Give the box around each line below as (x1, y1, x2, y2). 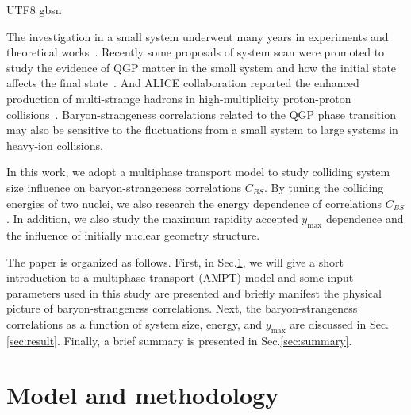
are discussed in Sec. (290, 315, 390, 332)
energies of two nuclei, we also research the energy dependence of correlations (6, 194, 382, 211)
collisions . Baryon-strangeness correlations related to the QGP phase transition (6, 106, 396, 122)
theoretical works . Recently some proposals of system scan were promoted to (6, 44, 385, 60)
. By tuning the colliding (264, 179, 384, 195)
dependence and (325, 210, 404, 227)
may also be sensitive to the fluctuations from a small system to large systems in (6, 121, 398, 138)
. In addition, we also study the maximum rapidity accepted (6, 210, 298, 227)
